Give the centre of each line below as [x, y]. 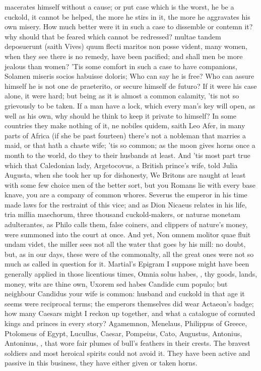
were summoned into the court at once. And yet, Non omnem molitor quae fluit [128, 234]
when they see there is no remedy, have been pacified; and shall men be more [124, 56]
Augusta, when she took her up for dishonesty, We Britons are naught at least [125, 175]
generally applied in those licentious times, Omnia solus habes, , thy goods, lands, [131, 274]
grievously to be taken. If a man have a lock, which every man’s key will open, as [130, 105]
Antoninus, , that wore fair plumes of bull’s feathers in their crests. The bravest [127, 343]
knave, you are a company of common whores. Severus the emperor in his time [126, 195]
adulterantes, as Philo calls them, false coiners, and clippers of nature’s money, [126, 224]
